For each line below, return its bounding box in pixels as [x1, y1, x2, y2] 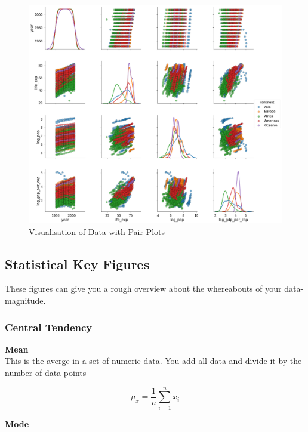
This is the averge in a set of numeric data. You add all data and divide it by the [5, 354, 302, 367]
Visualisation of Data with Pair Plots [29, 225, 165, 237]
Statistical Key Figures [5, 254, 150, 273]
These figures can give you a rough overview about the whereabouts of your [5, 282, 282, 295]
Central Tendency [5, 319, 93, 334]
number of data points [5, 366, 87, 379]
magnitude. [5, 294, 46, 307]
